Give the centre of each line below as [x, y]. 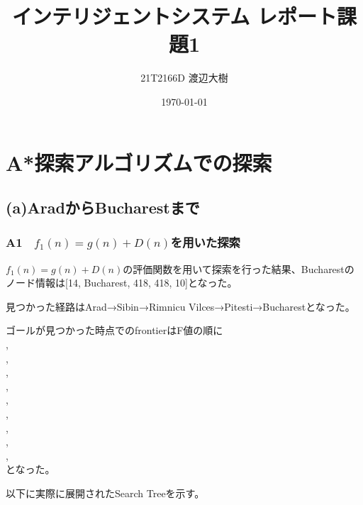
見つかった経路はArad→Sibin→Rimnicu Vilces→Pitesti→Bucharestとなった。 [180, 306]
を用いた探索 [205, 242]
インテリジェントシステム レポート [174, 16]
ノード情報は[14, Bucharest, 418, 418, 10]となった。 [122, 283]
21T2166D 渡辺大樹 [184, 78]
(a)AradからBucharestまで [103, 207]
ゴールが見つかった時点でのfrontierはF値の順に [115, 330]
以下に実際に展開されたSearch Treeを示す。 [105, 493]
